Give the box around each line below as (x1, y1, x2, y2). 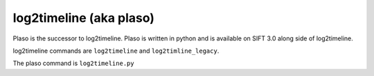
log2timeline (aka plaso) (12, 10, 155, 25)
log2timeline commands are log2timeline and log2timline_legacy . (12, 47, 220, 55)
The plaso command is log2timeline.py (12, 59, 134, 68)
